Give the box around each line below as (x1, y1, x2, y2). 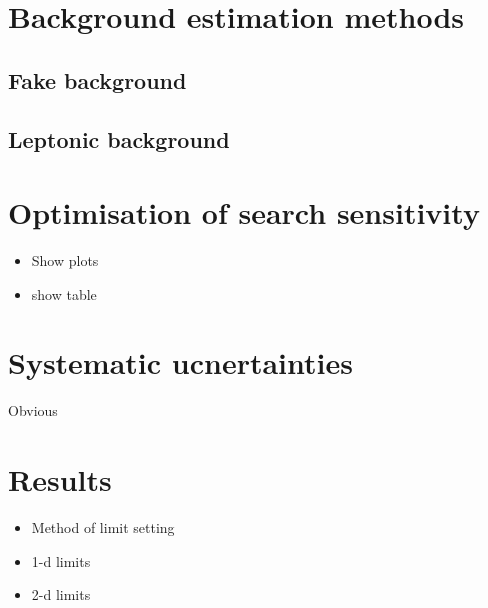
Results (8, 459, 112, 500)
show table (31, 283, 97, 304)
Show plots (31, 250, 99, 271)
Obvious (8, 400, 58, 421)
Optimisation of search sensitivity (8, 192, 480, 233)
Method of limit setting (31, 517, 175, 538)
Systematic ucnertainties (8, 342, 353, 383)
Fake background (8, 64, 187, 95)
